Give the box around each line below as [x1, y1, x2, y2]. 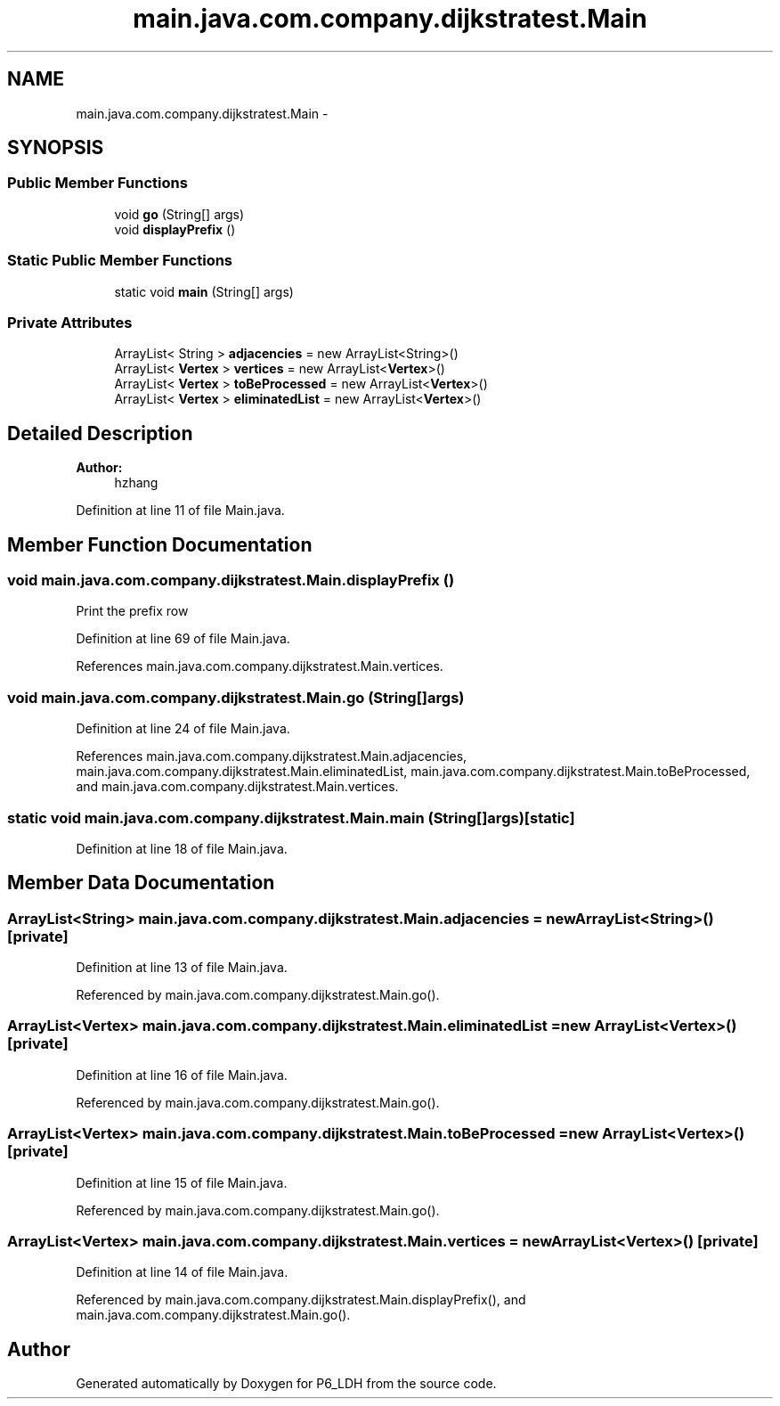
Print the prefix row [76, 603, 189, 619]
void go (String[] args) [114, 206, 245, 222]
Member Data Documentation [7, 871, 275, 895]
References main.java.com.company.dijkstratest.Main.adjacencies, [76, 748, 467, 764]
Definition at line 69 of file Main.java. [76, 631, 290, 647]
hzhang [114, 475, 158, 491]
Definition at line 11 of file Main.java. [76, 503, 285, 519]
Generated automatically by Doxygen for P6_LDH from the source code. [76, 1376, 497, 1392]
